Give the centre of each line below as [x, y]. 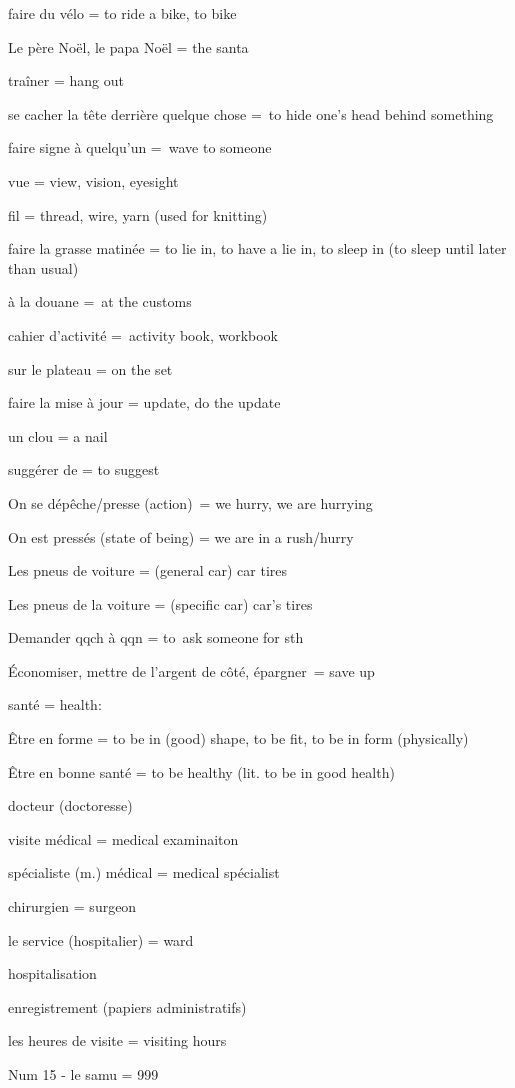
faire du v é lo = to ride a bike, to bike [122, 13]
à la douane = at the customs [100, 301]
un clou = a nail [58, 435]
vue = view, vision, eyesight [93, 180]
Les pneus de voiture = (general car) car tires [148, 570]
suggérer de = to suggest [84, 469]
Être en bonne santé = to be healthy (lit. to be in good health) [201, 771]
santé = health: [55, 704]
